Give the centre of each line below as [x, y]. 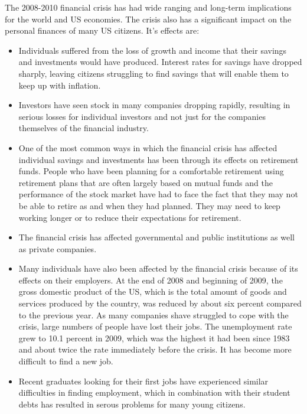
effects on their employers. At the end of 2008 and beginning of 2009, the [151, 280]
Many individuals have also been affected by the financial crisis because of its [158, 268]
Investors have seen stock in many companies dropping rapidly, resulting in [154, 105]
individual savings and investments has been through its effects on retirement [159, 159]
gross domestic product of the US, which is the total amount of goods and [153, 291]
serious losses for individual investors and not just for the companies [142, 116]
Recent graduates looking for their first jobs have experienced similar [143, 381]
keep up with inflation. [60, 85]
